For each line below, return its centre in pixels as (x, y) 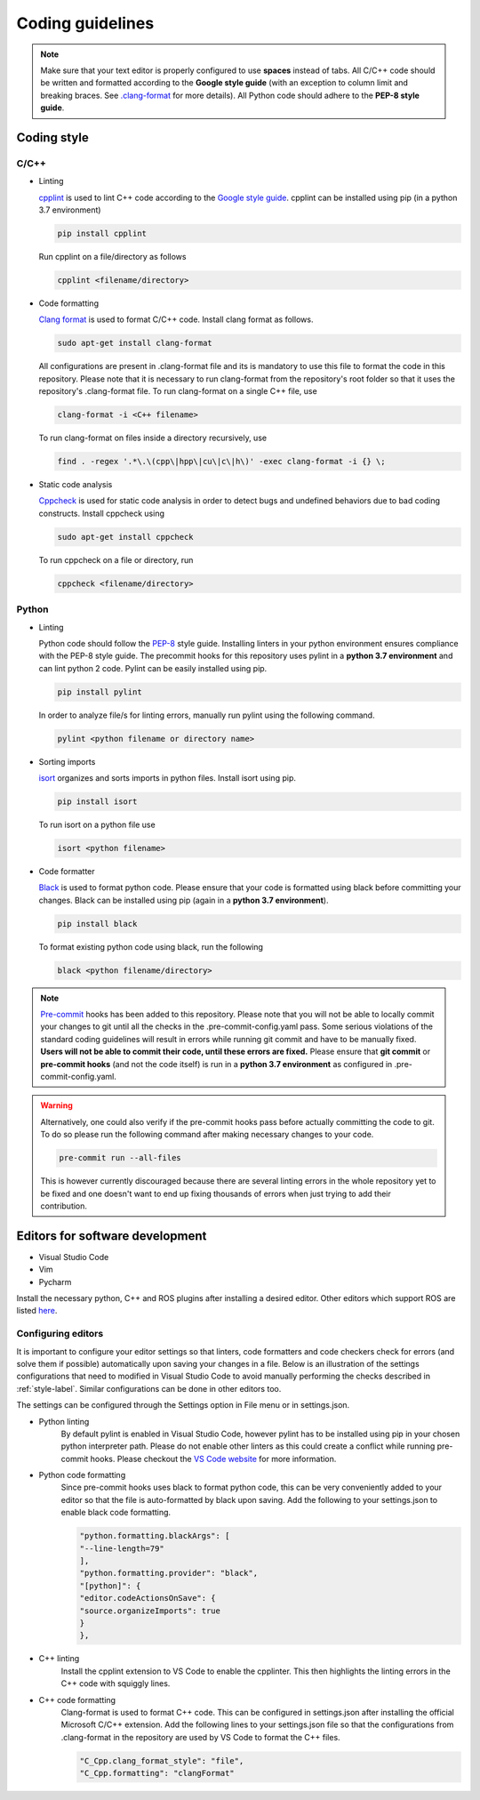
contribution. (64, 1206)
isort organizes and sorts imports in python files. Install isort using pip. (168, 778)
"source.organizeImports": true (150, 1611)
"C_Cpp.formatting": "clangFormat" (157, 1773)
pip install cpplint (102, 234)
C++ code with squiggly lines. (116, 1683)
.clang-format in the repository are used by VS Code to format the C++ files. (201, 1737)
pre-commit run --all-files (120, 1158)
